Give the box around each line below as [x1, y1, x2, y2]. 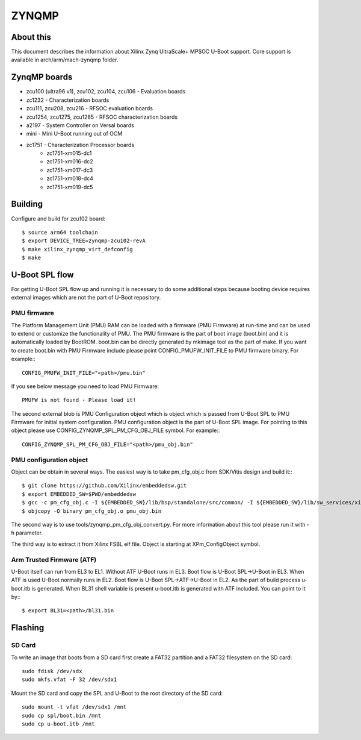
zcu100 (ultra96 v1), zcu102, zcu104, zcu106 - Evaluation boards [26, 88, 186, 95]
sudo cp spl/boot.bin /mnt [22, 712, 102, 719]
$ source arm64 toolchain [22, 229, 99, 236]
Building [11, 199, 43, 209]
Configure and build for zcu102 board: [11, 215, 106, 222]
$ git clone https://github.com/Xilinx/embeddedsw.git [22, 482, 187, 489]
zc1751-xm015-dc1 [46, 149, 92, 157]
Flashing [11, 622, 45, 633]
